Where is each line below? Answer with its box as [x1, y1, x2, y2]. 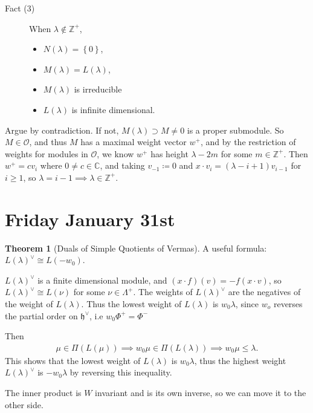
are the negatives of [228, 285, 301, 298]
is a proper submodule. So [187, 123, 284, 136]
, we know [97, 147, 134, 160]
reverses [273, 298, 303, 310]
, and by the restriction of [200, 135, 296, 148]
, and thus [29, 135, 67, 148]
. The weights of [133, 285, 193, 298]
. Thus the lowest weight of [81, 298, 182, 310]
